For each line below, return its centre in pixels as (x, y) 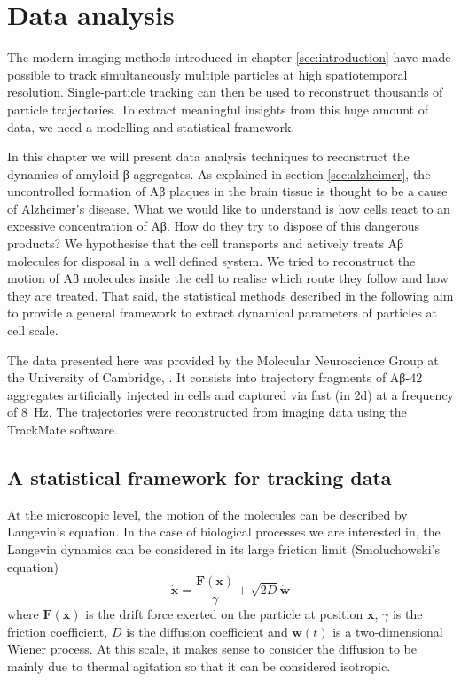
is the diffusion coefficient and (207, 631)
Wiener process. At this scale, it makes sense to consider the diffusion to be (212, 649)
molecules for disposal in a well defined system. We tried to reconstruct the (211, 260)
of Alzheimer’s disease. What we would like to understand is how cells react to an (229, 208)
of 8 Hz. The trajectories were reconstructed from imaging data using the (207, 412)
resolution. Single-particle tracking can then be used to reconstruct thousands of (225, 92)
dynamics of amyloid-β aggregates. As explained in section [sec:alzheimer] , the (219, 173)
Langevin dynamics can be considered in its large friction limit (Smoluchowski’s (223, 548)
